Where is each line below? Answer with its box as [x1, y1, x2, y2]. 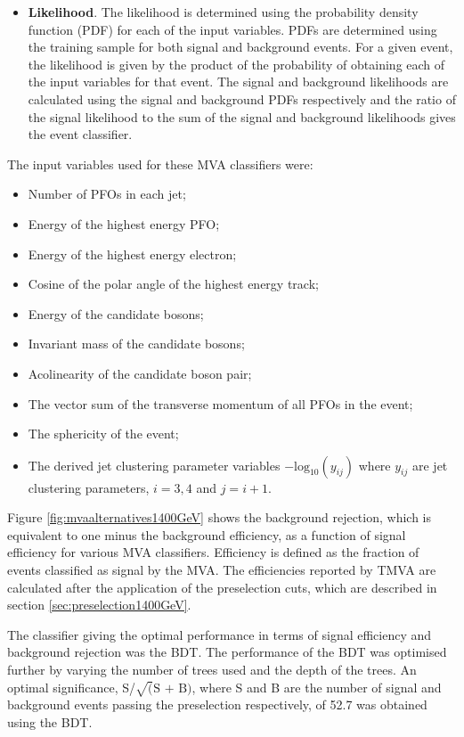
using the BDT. [7, 712, 93, 731]
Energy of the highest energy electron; [28, 244, 237, 263]
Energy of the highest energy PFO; [28, 214, 220, 233]
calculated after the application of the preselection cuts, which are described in [7, 577, 437, 596]
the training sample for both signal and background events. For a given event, [28, 37, 453, 56]
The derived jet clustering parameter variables [28, 455, 281, 474]
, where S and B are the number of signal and [191, 677, 442, 696]
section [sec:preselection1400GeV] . [7, 595, 191, 614]
